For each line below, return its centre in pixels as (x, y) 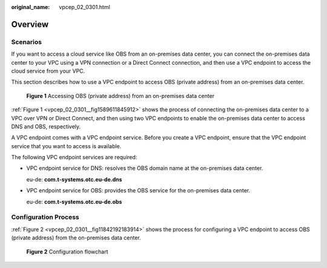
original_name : (31, 7)
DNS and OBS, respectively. (46, 126)
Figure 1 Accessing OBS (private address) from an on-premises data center (121, 96)
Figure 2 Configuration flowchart (67, 252)
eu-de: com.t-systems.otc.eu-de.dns (74, 179)
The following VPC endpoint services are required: (74, 157)
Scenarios (27, 42)
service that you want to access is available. (66, 146)
